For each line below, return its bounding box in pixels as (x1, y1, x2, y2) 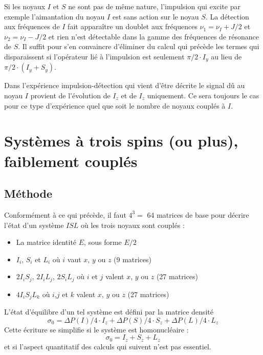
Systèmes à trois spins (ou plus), (4, 130, 238, 151)
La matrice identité (16, 237, 77, 247)
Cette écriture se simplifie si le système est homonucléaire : (4, 324, 189, 335)
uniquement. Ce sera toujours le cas (147, 90, 259, 101)
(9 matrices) (114, 254, 152, 264)
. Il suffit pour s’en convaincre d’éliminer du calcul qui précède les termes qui (18, 41, 259, 52)
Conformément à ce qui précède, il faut (4, 209, 126, 220)
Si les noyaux (4, 1, 46, 11)
